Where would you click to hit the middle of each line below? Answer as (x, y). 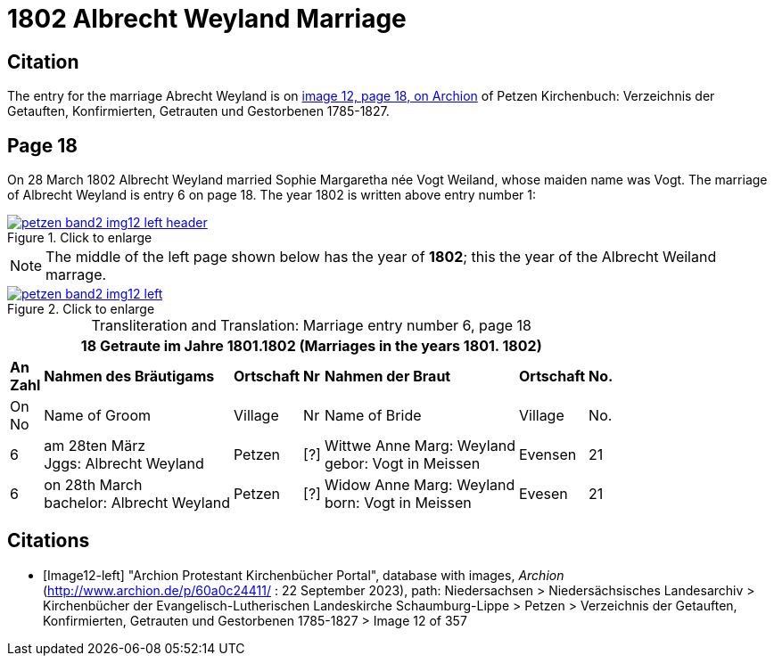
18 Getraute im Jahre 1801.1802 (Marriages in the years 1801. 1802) (311, 346)
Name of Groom (98, 416)
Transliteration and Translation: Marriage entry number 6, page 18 (312, 326)
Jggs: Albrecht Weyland (124, 464)
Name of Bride (373, 416)
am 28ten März (95, 446)
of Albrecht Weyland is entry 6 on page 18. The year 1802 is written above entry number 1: (272, 195)
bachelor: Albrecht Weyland (137, 503)
